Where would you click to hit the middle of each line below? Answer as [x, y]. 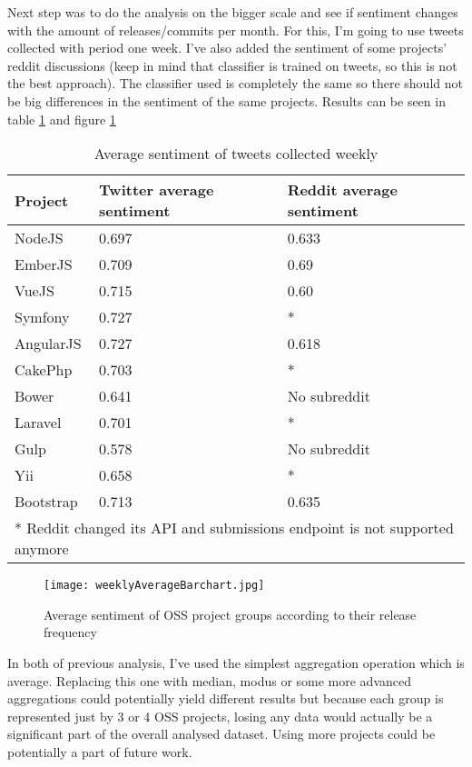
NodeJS [39, 238]
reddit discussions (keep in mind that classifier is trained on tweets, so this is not [232, 65]
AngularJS [48, 344]
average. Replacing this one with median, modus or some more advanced [210, 680]
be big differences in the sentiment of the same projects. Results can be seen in [226, 100]
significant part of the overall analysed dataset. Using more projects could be [221, 734]
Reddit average [342, 190]
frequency [70, 632]
